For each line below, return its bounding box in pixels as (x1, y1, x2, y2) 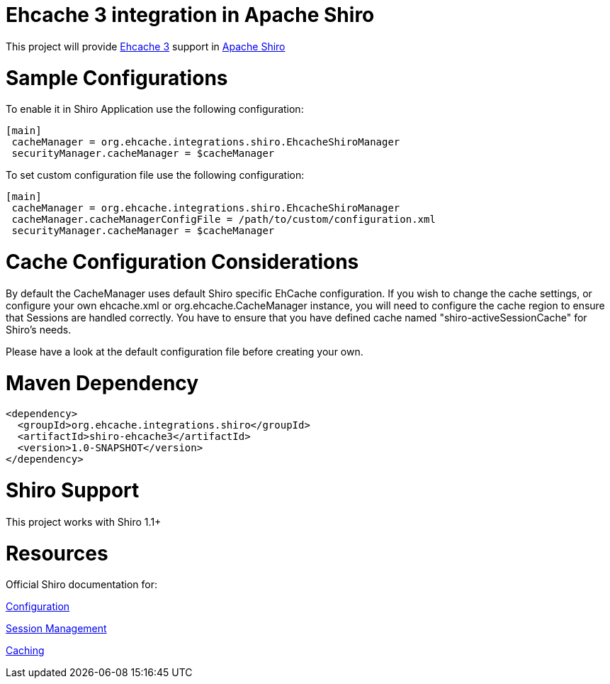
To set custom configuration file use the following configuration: (6, 169, 305, 182)
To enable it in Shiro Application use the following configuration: (6, 103, 304, 116)
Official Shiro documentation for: (6, 578, 158, 591)
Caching (6, 644, 45, 657)
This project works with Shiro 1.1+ (6, 515, 162, 528)
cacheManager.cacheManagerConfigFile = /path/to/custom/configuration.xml (11, 214, 436, 226)
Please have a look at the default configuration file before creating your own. (6, 345, 363, 358)
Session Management (6, 622, 107, 635)
